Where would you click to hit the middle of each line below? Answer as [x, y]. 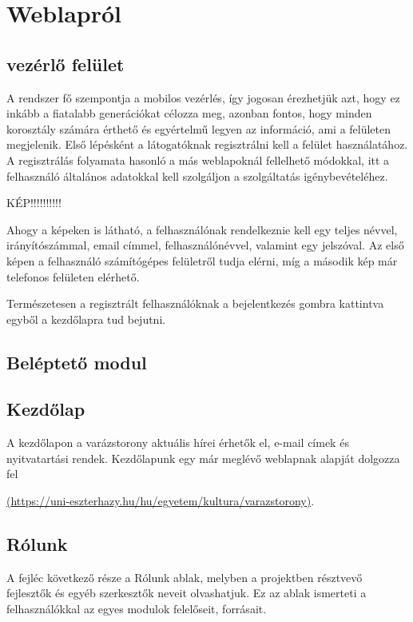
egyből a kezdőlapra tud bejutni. [86, 319]
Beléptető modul [77, 362]
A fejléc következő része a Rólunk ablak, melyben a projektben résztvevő [185, 577]
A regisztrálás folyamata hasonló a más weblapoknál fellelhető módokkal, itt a [198, 159]
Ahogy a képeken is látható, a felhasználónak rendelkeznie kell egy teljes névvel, [202, 229]
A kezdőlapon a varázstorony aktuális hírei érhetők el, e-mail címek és [178, 443]
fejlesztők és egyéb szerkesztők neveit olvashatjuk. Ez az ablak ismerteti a [187, 593]
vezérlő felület [66, 64]
